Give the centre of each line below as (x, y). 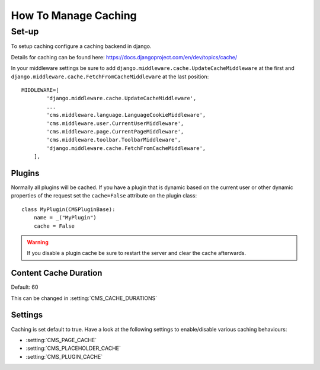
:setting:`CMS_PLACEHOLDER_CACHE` (73, 348)
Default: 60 (25, 287)
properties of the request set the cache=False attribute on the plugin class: (104, 196)
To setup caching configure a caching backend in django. (81, 46)
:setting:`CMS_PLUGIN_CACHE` (64, 356)
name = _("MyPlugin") (65, 218)
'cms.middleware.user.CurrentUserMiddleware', (115, 123)
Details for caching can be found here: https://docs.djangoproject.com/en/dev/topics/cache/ (124, 57)
